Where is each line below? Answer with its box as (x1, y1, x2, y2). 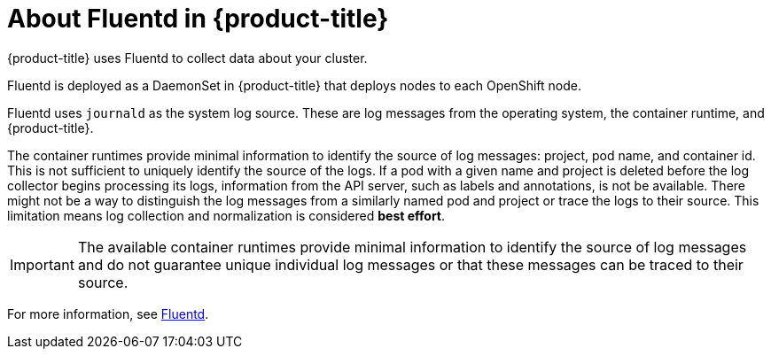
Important (10, 255, 74, 274)
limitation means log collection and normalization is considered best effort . (7, 207, 446, 223)
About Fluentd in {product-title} (7, 4, 389, 34)
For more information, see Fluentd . (7, 306, 209, 321)
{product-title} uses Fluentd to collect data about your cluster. (7, 50, 368, 66)
